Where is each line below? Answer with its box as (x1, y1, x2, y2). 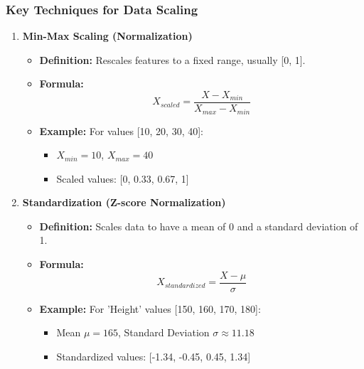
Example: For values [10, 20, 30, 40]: (39, 123, 203, 138)
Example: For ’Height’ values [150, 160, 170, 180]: (39, 301, 261, 316)
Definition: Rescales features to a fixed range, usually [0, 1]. (39, 52, 306, 67)
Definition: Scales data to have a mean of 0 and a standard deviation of (39, 218, 358, 233)
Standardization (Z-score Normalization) (22, 195, 226, 210)
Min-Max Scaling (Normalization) (22, 28, 193, 43)
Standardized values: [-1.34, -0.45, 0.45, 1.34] (56, 348, 251, 363)
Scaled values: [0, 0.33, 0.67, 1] (56, 171, 189, 186)
